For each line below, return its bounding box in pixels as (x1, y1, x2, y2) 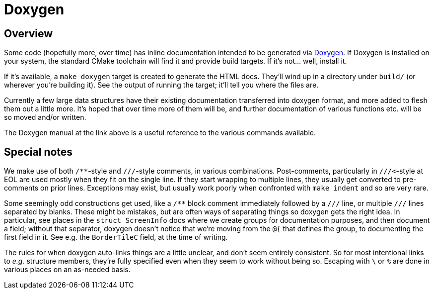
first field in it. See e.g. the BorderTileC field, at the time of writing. (4, 233, 228, 242)
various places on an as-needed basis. (4, 265, 131, 274)
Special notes (4, 145, 73, 158)
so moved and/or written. (4, 113, 86, 122)
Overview (4, 27, 53, 40)
